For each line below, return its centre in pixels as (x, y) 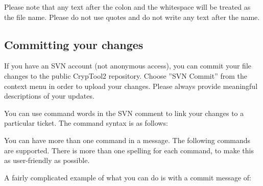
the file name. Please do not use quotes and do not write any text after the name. (132, 17)
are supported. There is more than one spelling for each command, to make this (129, 150)
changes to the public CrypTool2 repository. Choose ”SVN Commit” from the (126, 75)
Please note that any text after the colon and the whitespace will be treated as (127, 7)
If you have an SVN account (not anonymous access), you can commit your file (128, 66)
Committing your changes (74, 44)
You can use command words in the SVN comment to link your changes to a (124, 113)
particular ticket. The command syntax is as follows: (86, 123)
